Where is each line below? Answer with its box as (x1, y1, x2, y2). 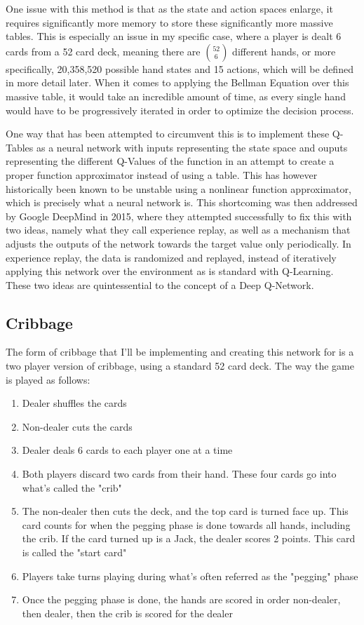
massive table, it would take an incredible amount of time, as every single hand (6, 88, 346, 103)
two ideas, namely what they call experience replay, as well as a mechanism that (6, 222, 351, 237)
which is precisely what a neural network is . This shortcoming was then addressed (6, 195, 358, 210)
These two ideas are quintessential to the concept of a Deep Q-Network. (6, 277, 314, 292)
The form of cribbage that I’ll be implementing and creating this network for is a (6, 344, 354, 359)
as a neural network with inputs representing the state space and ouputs (36, 140, 348, 154)
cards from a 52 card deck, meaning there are (6, 43, 201, 58)
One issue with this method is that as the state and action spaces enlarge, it (6, 1, 333, 15)
